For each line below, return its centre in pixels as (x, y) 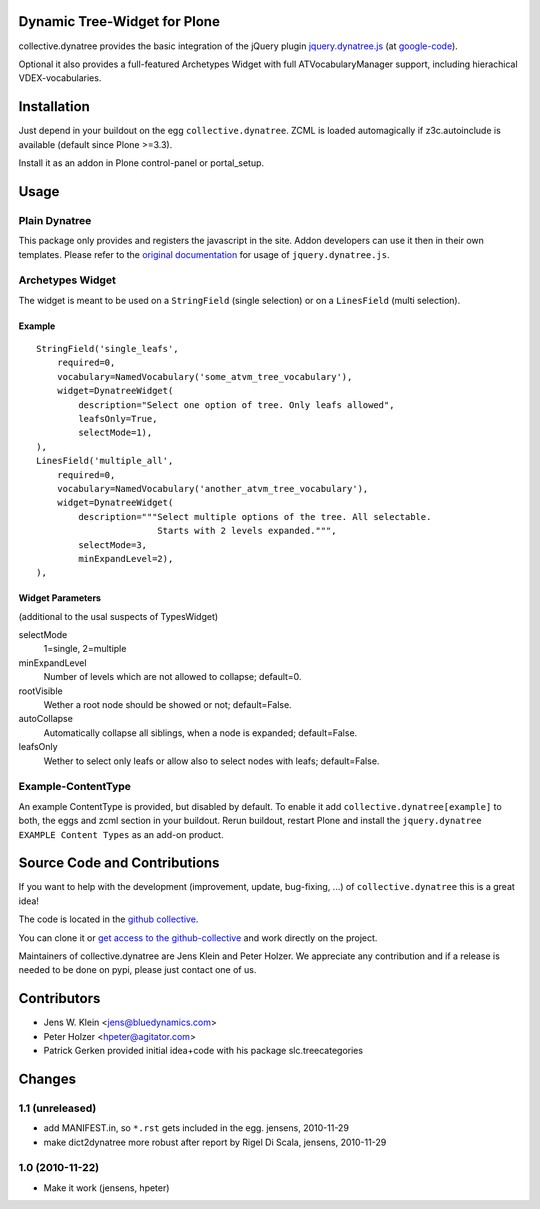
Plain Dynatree (55, 220)
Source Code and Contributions (119, 863)
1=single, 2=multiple (85, 649)
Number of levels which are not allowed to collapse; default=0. (172, 677)
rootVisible (41, 691)
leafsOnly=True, (118, 419)
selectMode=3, (113, 544)
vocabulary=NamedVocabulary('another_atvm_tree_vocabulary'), (212, 488)
